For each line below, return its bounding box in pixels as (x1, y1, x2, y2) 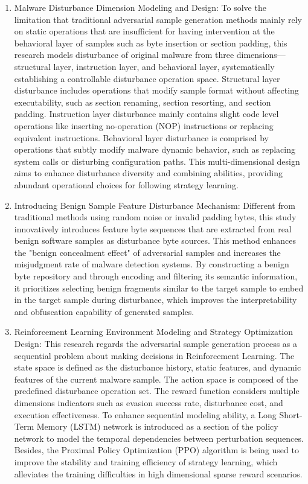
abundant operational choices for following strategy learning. (14, 178, 239, 191)
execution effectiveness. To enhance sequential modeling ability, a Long (14, 408, 277, 421)
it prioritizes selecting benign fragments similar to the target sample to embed (14, 281, 304, 294)
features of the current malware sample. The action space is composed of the (14, 372, 298, 385)
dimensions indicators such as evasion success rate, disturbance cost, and (14, 396, 283, 409)
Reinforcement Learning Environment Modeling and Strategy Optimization (14, 325, 294, 338)
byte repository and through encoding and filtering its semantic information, (14, 270, 298, 282)
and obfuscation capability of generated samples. (14, 305, 194, 317)
